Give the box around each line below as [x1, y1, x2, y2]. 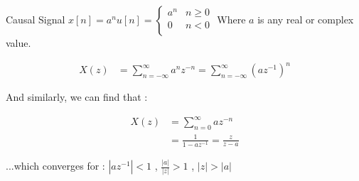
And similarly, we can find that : [6, 89, 148, 104]
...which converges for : [6, 158, 105, 173]
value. [6, 35, 31, 50]
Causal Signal [6, 12, 65, 26]
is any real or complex [257, 12, 354, 26]
